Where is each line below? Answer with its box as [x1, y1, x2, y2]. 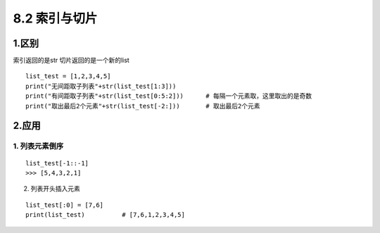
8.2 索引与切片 [13, 11, 98, 26]
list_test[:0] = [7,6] [25, 201, 104, 209]
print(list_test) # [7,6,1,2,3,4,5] [25, 211, 186, 219]
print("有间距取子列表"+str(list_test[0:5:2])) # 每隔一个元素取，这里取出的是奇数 [25, 92, 312, 100]
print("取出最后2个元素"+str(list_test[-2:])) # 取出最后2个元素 [25, 102, 260, 110]
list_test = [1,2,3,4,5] [25, 73, 111, 80]
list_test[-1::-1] [25, 159, 89, 167]
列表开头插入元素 [30, 184, 80, 193]
